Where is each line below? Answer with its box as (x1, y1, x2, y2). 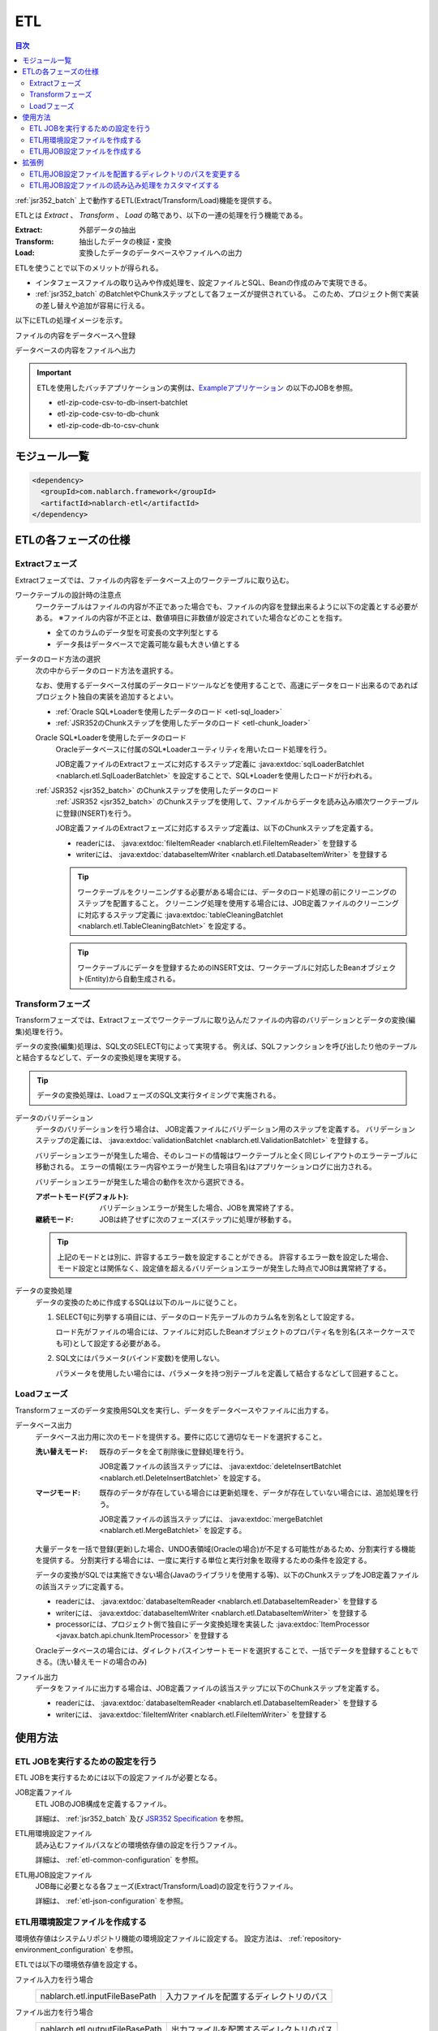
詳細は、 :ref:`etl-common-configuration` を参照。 (35, 1855, 203, 1864)
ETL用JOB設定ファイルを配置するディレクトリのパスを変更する (29, 169, 241, 179)
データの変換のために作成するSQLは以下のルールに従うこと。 (35, 1297, 242, 1307)
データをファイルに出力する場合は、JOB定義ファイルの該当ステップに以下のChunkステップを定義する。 (35, 1682, 384, 1693)
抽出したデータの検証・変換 (79, 236, 172, 246)
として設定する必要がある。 (72, 1338, 165, 1348)
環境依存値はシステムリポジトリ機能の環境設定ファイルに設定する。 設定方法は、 (15, 1934, 287, 1943)
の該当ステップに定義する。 (35, 1581, 128, 1591)
